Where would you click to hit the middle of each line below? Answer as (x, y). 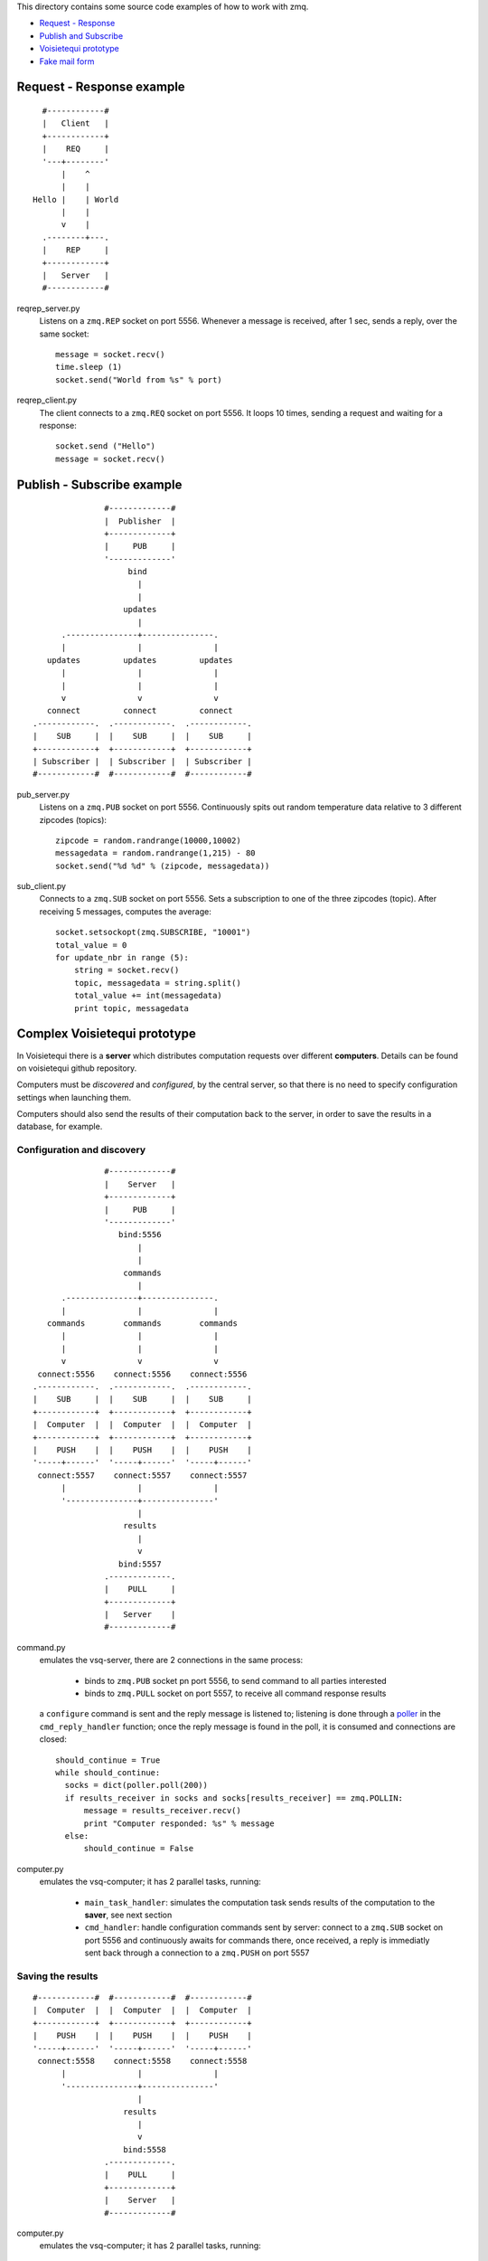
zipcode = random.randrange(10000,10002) (148, 840)
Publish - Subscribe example (99, 484)
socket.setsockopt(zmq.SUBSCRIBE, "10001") (153, 932)
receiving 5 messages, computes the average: (125, 911)
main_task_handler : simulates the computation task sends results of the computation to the (260, 1902)
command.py (41, 1647)
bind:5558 (145, 2149)
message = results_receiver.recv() (162, 1811)
